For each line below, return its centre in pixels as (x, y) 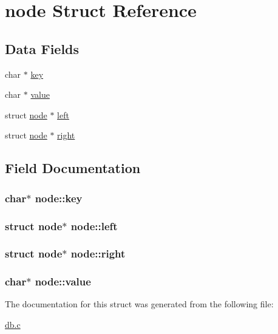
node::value (63, 281)
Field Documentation (73, 168)
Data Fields (42, 48)
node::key (59, 198)
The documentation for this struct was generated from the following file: (139, 304)
